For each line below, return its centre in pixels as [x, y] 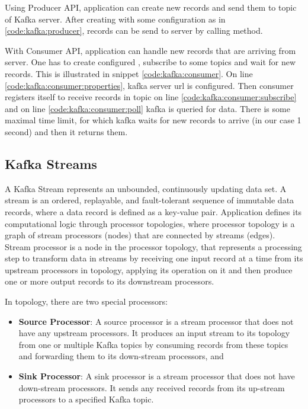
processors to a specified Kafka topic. [86, 399]
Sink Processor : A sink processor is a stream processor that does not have [157, 376]
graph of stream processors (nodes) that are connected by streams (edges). [140, 235]
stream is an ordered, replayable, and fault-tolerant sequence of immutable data [150, 200]
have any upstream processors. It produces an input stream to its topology [154, 333]
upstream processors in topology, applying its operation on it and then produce [149, 269]
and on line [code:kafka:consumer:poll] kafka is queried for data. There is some [147, 108]
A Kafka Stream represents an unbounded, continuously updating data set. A [146, 188]
